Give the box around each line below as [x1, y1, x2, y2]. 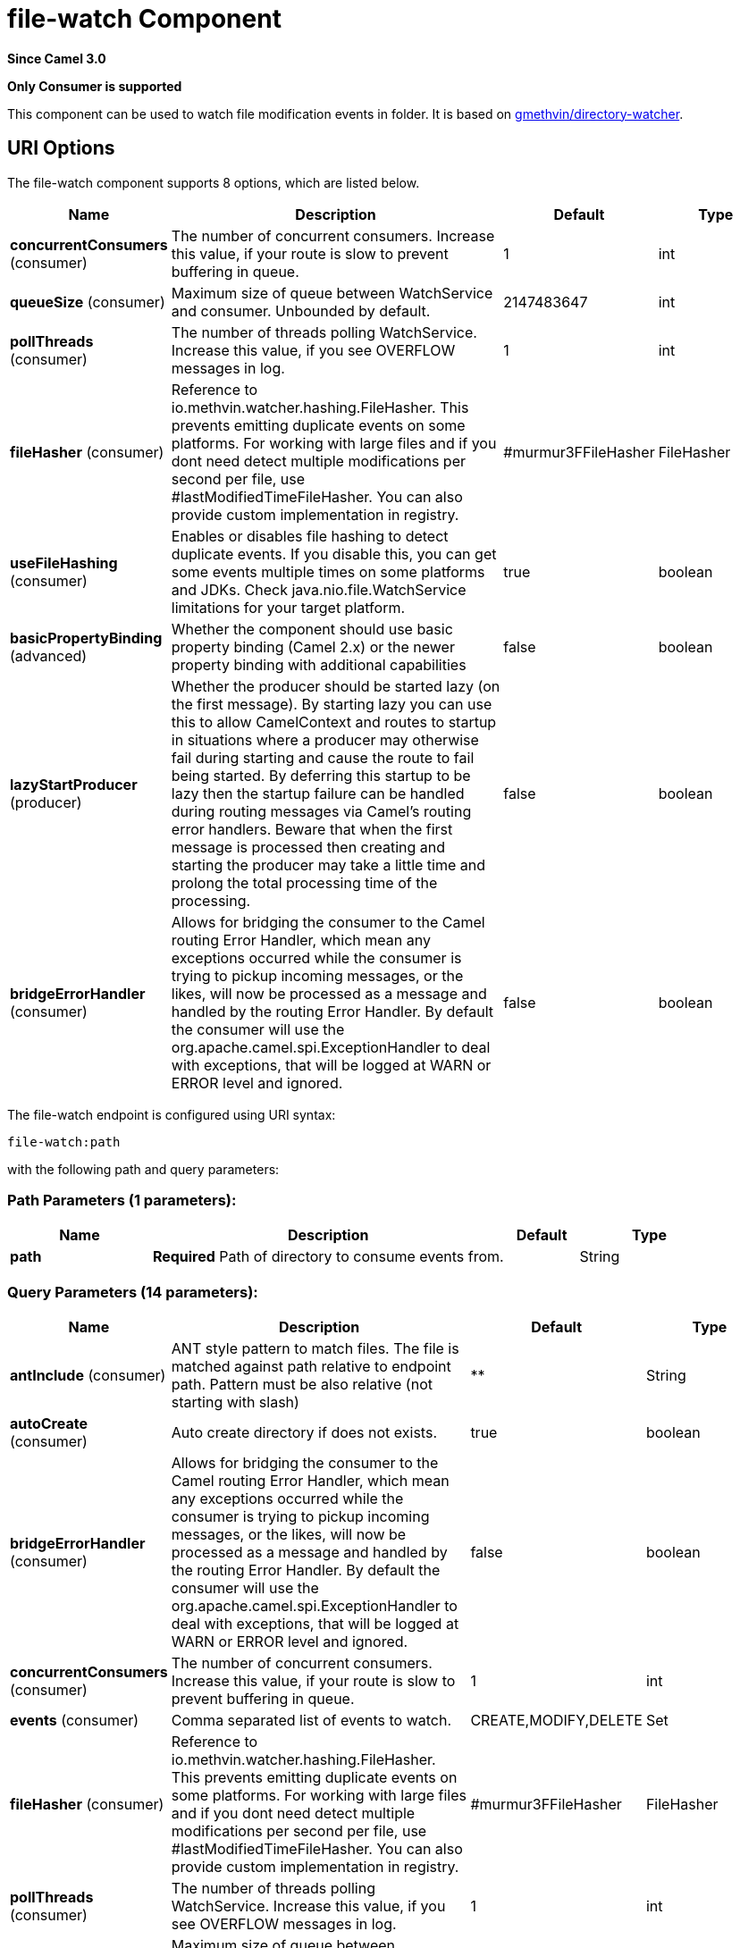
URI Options [7, 137, 115, 160]
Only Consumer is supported [7, 78, 182, 94]
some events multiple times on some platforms [171, 562, 485, 581]
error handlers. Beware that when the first [171, 819, 453, 838]
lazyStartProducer [10, 775, 138, 793]
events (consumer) [10, 1711, 139, 1730]
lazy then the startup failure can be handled [171, 784, 465, 802]
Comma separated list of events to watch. [171, 1711, 452, 1730]
